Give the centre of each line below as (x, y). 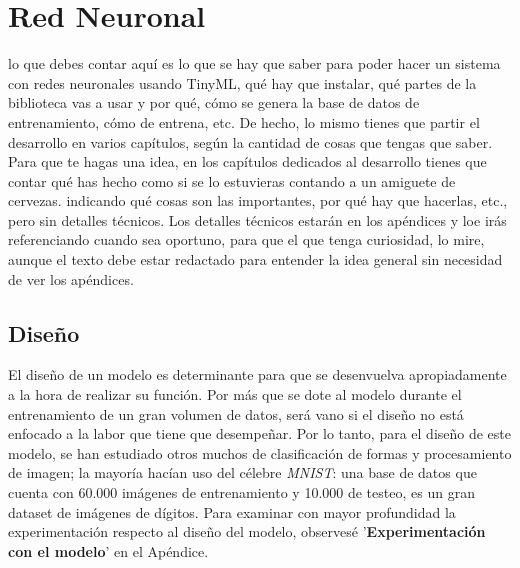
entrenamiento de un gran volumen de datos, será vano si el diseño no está (236, 413)
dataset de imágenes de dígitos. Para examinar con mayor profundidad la (232, 511)
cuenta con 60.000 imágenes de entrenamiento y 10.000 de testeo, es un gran (241, 492)
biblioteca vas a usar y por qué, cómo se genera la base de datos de (214, 102)
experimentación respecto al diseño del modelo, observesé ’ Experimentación (247, 531)
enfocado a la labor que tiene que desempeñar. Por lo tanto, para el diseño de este (260, 433)
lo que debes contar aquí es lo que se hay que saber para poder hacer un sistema (254, 63)
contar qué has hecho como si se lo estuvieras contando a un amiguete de (232, 180)
